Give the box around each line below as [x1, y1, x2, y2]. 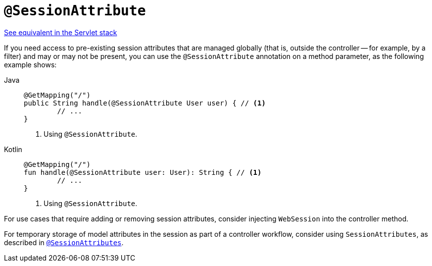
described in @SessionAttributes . [4, 238, 124, 247]
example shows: [4, 60, 57, 69]
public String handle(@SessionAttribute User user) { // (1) [24, 99, 266, 107]
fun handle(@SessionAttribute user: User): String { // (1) [24, 168, 262, 176]
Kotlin [4, 145, 22, 154]
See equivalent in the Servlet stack [4, 28, 117, 37]
